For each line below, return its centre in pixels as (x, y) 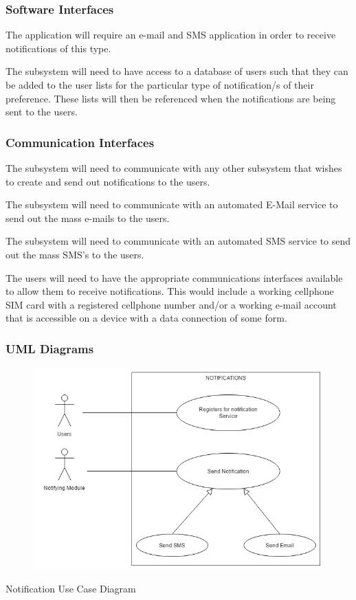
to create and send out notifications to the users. (108, 181)
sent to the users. (42, 112)
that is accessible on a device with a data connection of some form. (146, 318)
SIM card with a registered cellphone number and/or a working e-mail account (171, 304)
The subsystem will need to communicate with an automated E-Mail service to (172, 204)
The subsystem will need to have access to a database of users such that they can (177, 71)
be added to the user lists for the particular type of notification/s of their (160, 85)
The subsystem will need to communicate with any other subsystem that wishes (174, 168)
